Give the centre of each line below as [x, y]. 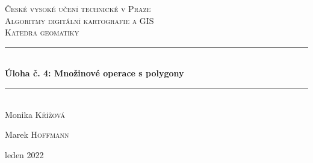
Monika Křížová [35, 114]
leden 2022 [24, 154]
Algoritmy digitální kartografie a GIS [79, 20]
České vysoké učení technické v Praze [78, 8]
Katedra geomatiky [42, 32]
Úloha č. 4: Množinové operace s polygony [95, 73]
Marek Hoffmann [37, 134]
